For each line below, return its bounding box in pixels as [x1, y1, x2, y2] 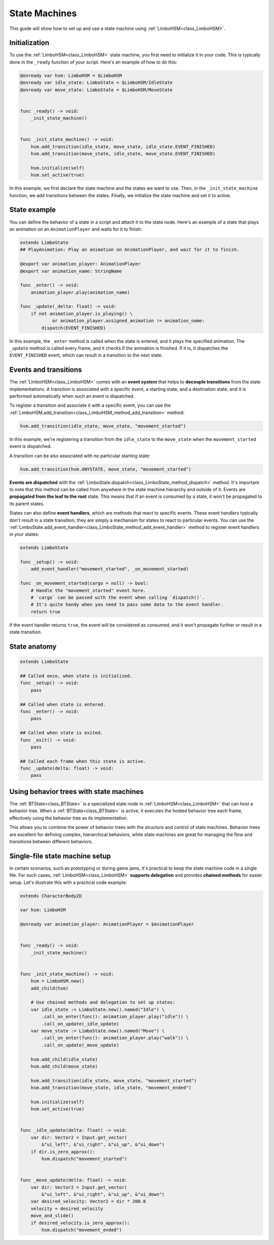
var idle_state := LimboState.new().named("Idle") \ [30, 1006, 165, 1012]
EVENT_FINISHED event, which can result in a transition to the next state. [9, 352, 163, 358]
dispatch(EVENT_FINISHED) [41, 325, 106, 331]
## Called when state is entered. [20, 701, 106, 707]
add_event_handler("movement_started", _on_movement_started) [30, 566, 189, 572]
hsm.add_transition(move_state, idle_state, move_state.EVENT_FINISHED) [30, 151, 216, 157]
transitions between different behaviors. [9, 838, 93, 844]
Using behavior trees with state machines [9, 787, 144, 796]
